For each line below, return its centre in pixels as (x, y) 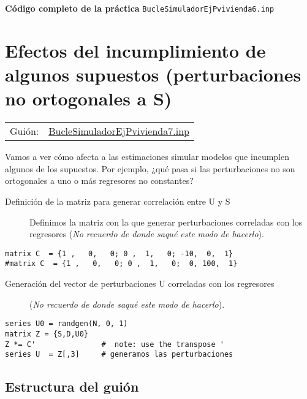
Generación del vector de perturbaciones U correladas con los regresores (140, 283)
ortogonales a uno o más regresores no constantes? (99, 180)
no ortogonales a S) (89, 98)
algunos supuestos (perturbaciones (153, 74)
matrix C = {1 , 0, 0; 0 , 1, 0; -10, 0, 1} (119, 253)
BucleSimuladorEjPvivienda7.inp (119, 131)
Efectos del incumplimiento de (135, 50)
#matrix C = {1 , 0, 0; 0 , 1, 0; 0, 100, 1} (121, 264)
